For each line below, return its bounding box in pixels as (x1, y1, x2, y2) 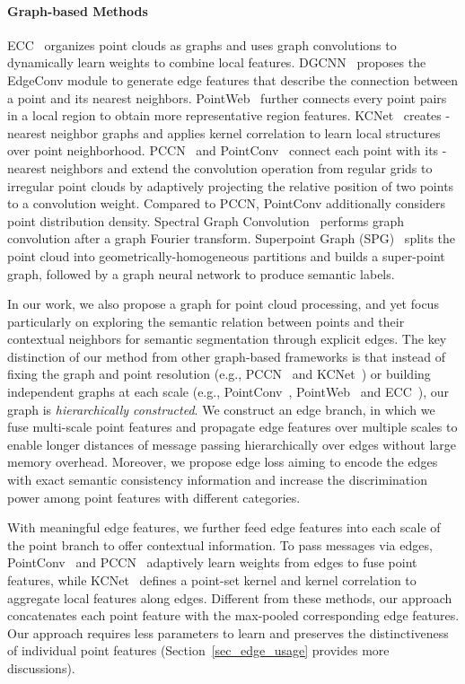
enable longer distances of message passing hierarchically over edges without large (7, 434, 457, 453)
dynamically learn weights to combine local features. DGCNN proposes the (7, 53, 426, 72)
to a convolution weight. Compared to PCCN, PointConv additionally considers (7, 194, 445, 213)
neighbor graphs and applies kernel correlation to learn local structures (50, 123, 441, 142)
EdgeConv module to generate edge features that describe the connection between (7, 70, 459, 89)
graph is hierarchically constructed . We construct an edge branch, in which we (7, 399, 435, 418)
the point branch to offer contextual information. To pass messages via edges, (7, 535, 433, 554)
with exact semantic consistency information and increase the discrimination (7, 470, 427, 489)
